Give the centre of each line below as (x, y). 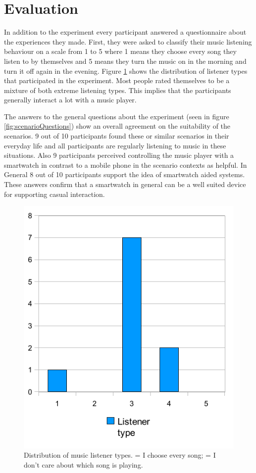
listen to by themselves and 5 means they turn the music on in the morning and (125, 61)
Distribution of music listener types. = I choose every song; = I (120, 455)
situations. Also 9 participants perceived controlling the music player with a (119, 155)
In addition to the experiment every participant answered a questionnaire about (125, 32)
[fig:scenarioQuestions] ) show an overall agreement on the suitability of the (117, 126)
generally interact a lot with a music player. (70, 100)
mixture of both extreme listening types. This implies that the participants (118, 90)
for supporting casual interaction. (54, 194)
